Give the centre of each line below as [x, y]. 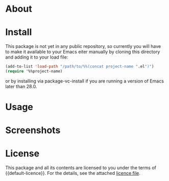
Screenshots [33, 130]
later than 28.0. [21, 86]
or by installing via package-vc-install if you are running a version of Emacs [85, 81]
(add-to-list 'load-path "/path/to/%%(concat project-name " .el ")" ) [80, 67]
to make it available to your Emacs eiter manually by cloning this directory [83, 52]
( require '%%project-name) [34, 71]
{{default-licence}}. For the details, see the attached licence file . [73, 173]
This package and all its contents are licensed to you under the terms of [81, 168]
